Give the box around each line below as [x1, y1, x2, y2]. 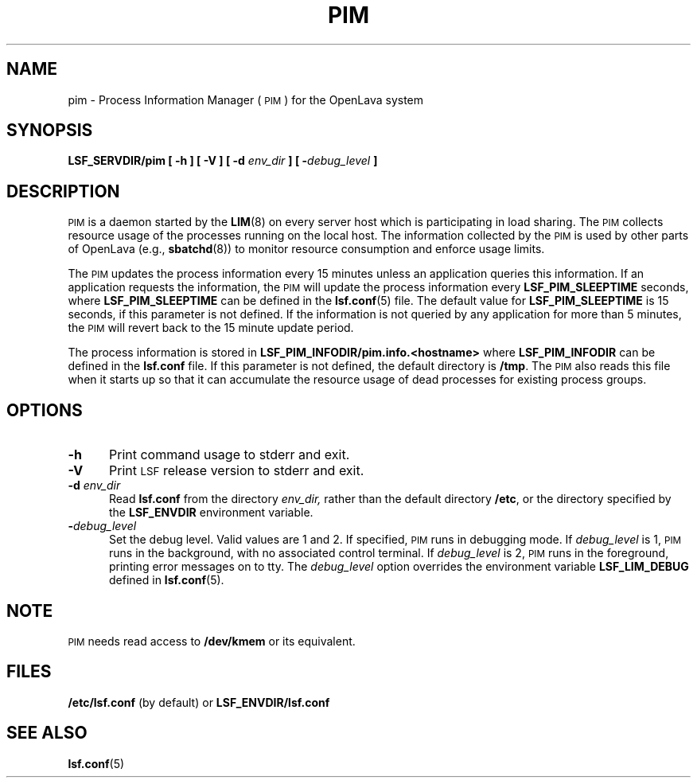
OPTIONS [6, 400, 83, 420]
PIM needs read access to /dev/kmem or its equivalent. [68, 634, 356, 648]
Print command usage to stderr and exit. [108, 447, 350, 463]
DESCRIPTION [6, 181, 120, 201]
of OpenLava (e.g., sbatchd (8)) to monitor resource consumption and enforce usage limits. [68, 242, 545, 256]
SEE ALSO [6, 723, 88, 743]
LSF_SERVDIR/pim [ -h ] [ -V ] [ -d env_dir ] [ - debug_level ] [68, 154, 378, 168]
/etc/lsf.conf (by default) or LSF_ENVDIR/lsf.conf [68, 695, 330, 709]
